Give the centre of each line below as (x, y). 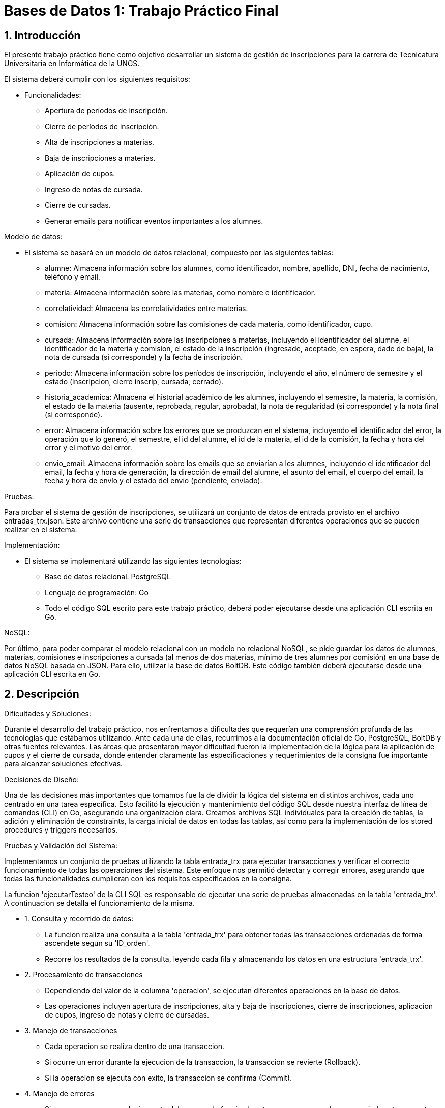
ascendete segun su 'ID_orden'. (97, 943)
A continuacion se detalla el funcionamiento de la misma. (100, 903)
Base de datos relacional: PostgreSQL (108, 577)
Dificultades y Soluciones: (48, 714)
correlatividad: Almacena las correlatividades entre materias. (146, 309)
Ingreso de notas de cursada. (94, 190)
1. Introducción (42, 35)
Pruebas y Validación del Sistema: (61, 846)
